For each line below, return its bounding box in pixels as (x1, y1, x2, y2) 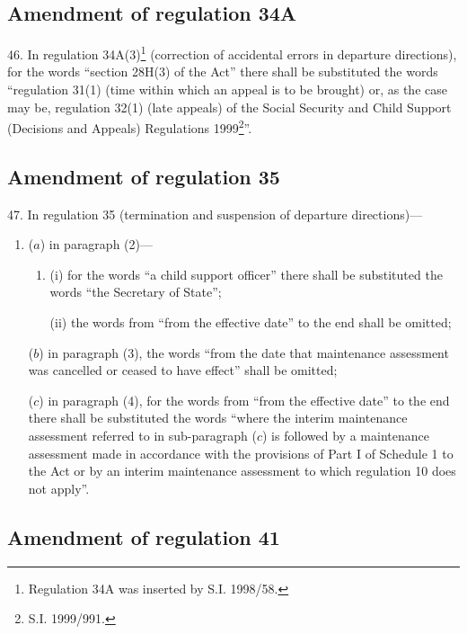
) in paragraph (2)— (40, 235, 153, 254)
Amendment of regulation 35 (7, 162, 280, 190)
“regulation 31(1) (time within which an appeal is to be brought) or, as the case (7, 80, 447, 99)
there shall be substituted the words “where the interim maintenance (28, 408, 408, 427)
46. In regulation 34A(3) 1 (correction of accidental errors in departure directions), (7, 42, 457, 63)
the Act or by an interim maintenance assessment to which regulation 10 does (28, 461, 456, 480)
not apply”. (28, 478, 90, 497)
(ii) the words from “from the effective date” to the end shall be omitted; (49, 313, 452, 332)
